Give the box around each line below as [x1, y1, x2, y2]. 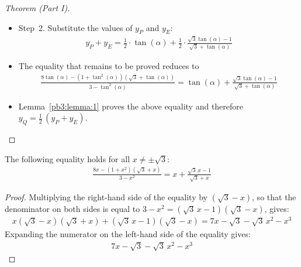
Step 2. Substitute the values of [18, 21, 133, 33]
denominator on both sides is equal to [5, 203, 140, 215]
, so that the [252, 191, 296, 203]
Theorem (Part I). [5, 2, 70, 13]
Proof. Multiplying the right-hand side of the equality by [5, 191, 208, 203]
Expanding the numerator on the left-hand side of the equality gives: [5, 228, 251, 240]
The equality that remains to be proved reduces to [18, 59, 199, 71]
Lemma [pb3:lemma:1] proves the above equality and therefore [18, 100, 244, 112]
